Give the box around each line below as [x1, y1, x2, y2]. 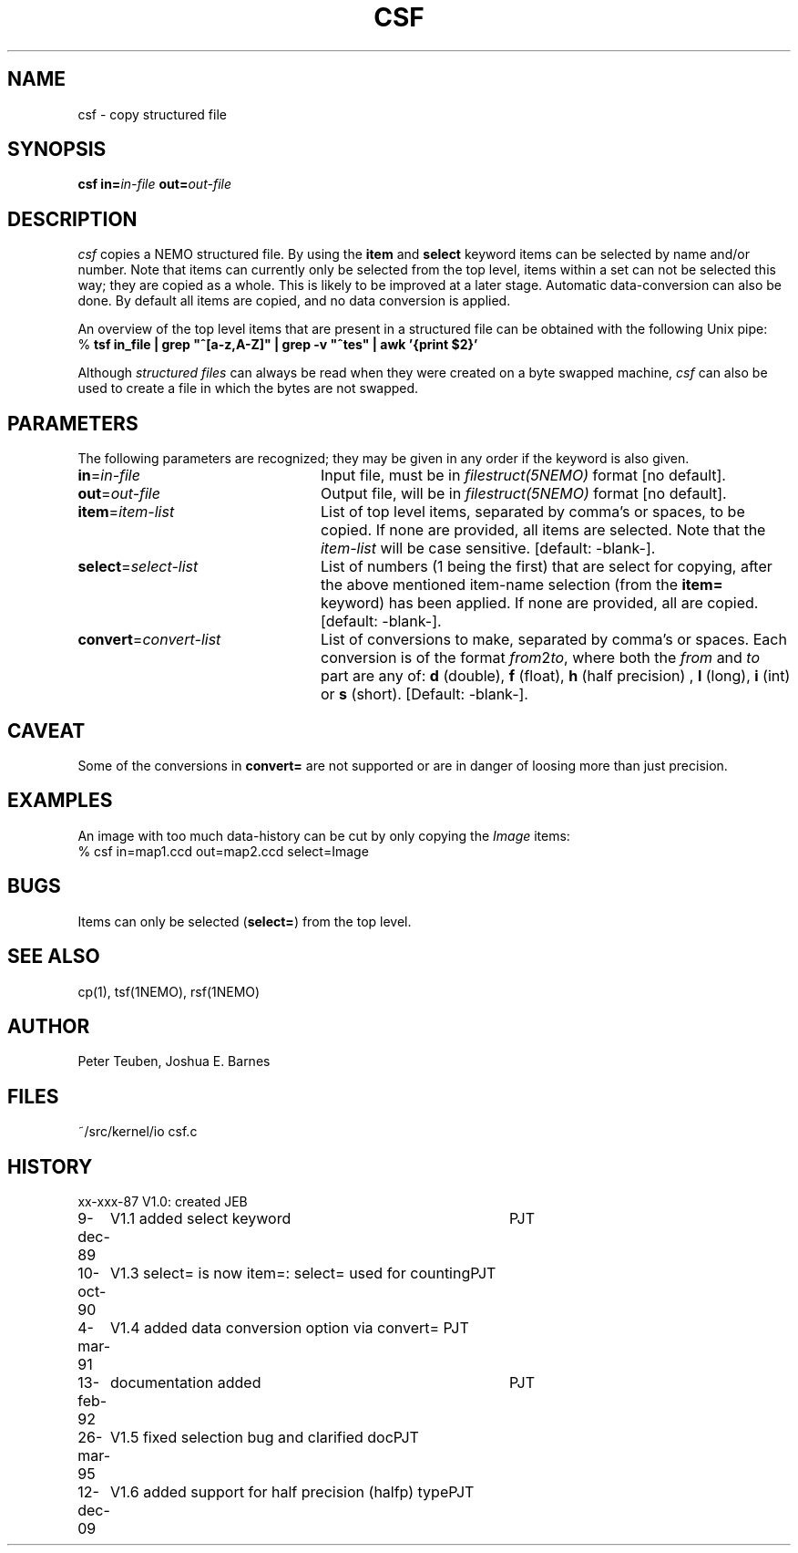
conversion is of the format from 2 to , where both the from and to [320, 648, 761, 668]
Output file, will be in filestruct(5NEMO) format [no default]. [320, 484, 727, 503]
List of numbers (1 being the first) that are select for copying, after [320, 557, 772, 576]
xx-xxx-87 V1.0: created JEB [77, 1194, 248, 1210]
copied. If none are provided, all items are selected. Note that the [320, 521, 766, 540]
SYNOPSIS [7, 138, 107, 161]
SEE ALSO [7, 945, 100, 968]
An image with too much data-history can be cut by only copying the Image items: [77, 827, 570, 844]
